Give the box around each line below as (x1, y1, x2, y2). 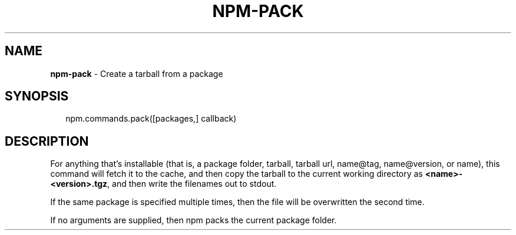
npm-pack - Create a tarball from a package (50, 68, 223, 79)
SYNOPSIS (5, 89, 69, 104)
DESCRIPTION (5, 133, 89, 149)
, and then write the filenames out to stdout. (107, 179, 277, 189)
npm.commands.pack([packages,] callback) (65, 113, 237, 124)
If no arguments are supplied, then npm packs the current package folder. (50, 215, 337, 226)
